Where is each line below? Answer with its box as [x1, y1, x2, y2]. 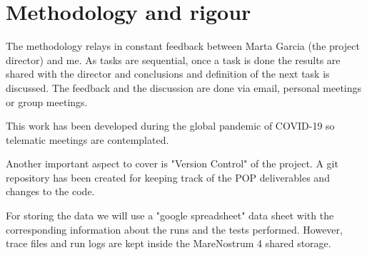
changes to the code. [6, 184, 95, 199]
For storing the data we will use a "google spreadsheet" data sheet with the [6, 208, 334, 223]
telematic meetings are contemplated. [6, 132, 169, 147]
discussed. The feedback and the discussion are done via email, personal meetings [6, 80, 362, 95]
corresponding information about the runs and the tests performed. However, [6, 222, 343, 236]
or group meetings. [6, 94, 88, 109]
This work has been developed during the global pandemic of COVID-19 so [6, 118, 335, 133]
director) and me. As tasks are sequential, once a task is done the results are [6, 52, 341, 67]
